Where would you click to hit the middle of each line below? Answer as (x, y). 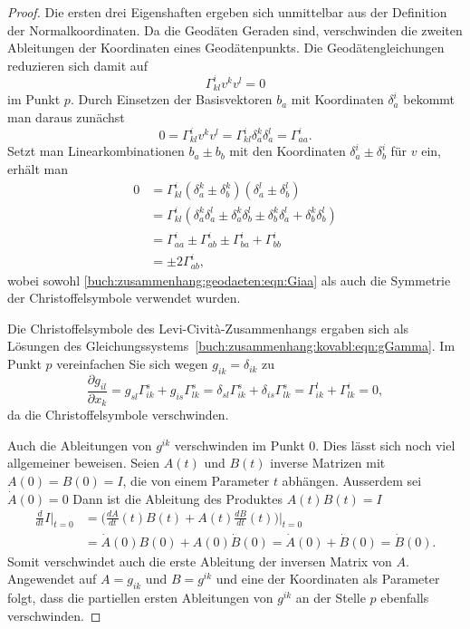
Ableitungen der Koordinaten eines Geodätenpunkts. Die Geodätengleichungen (226, 48)
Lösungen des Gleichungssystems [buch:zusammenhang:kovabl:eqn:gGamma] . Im (231, 346)
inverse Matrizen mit (328, 463)
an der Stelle (331, 598)
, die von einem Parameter (196, 480)
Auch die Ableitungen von (80, 445)
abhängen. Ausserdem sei (352, 480)
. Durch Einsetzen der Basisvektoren (171, 99)
